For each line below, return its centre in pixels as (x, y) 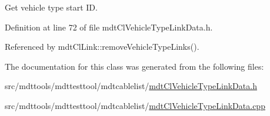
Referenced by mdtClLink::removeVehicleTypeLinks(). (102, 47)
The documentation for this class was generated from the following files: (134, 66)
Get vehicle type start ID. (51, 7)
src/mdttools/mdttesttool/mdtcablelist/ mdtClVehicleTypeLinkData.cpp (135, 105)
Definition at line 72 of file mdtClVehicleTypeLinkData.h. (109, 27)
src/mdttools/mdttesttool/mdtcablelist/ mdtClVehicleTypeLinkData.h (131, 86)
